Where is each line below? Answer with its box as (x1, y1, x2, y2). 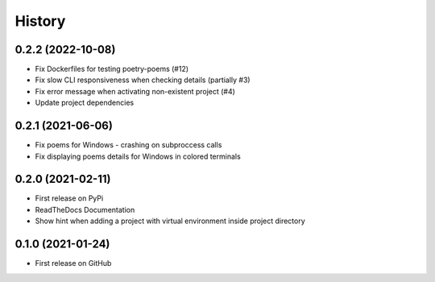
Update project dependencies (35, 97, 135, 108)
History (14, 12, 66, 30)
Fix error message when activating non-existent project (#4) (35, 86, 235, 96)
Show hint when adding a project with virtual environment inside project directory (35, 216, 305, 226)
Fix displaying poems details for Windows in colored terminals (35, 151, 241, 161)
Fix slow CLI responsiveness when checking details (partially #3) (35, 75, 251, 85)
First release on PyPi (35, 193, 104, 203)
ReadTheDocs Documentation (35, 205, 135, 214)
